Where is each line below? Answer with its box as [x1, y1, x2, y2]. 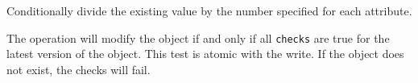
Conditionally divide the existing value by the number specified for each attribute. [6, 2, 412, 19]
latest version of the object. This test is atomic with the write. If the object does [6, 45, 404, 62]
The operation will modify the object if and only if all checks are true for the [6, 29, 390, 46]
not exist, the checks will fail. [6, 60, 151, 77]
